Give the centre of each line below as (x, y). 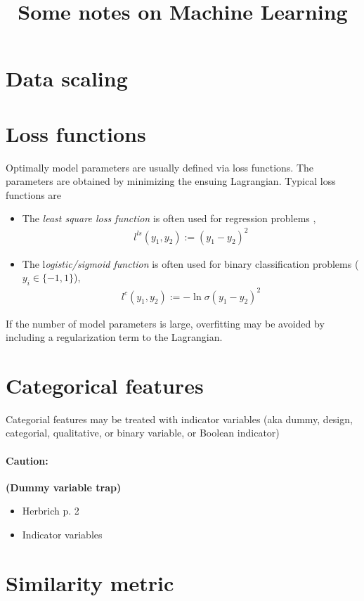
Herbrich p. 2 (51, 511)
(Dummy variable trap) (64, 487)
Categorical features (105, 385)
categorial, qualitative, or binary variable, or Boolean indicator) (143, 433)
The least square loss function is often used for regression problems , (169, 218)
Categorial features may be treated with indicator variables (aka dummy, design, (179, 419)
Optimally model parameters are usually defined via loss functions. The (160, 167)
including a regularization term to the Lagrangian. (114, 337)
